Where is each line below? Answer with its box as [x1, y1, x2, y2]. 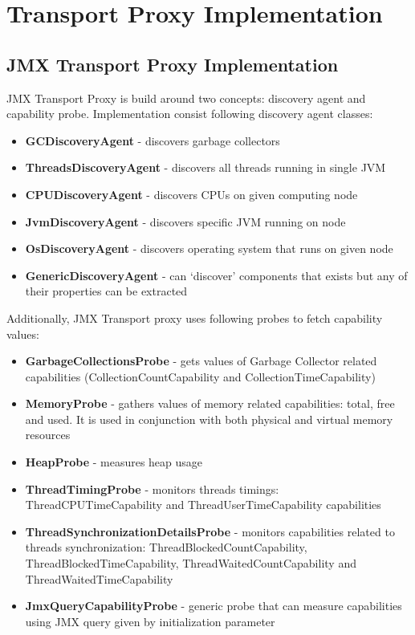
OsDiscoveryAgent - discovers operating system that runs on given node [25, 240, 393, 257]
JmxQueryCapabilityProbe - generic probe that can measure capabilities [25, 597, 402, 614]
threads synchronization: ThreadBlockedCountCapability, [25, 539, 307, 556]
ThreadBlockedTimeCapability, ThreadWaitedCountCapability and [25, 555, 356, 572]
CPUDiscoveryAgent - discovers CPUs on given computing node [25, 185, 358, 202]
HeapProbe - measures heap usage [25, 454, 203, 470]
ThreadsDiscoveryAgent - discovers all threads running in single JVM [25, 159, 386, 176]
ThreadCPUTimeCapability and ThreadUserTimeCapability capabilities [25, 496, 381, 513]
